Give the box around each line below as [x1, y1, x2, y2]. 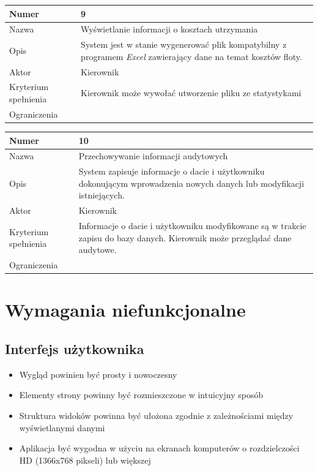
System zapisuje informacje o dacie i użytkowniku [78, 165, 265, 178]
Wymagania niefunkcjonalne [5, 297, 246, 322]
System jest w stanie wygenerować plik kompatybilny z [81, 38, 287, 51]
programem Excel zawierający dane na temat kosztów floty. [81, 50, 302, 62]
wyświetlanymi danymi [19, 421, 105, 434]
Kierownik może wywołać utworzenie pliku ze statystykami [81, 86, 301, 99]
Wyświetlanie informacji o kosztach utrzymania [81, 23, 258, 36]
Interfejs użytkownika [5, 339, 144, 358]
